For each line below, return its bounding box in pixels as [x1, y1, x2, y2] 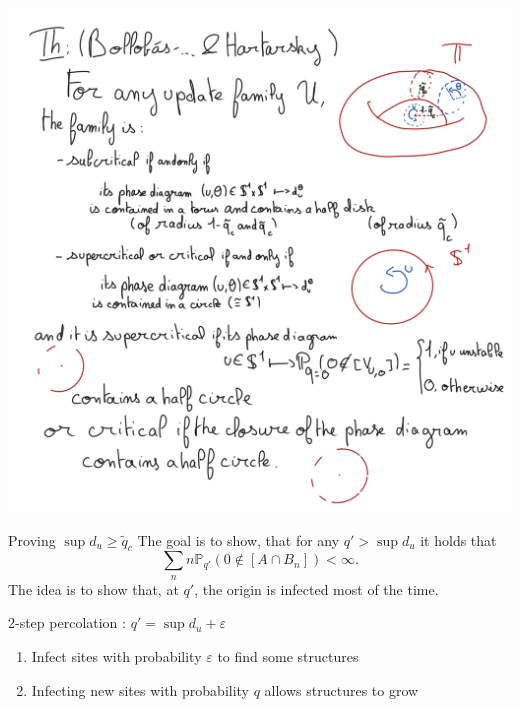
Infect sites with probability [31, 645, 202, 666]
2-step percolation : [8, 612, 126, 633]
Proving [8, 529, 56, 550]
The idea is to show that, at [8, 578, 179, 599]
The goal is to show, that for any [137, 529, 340, 550]
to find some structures [217, 645, 359, 666]
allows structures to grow [264, 679, 419, 700]
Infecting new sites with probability [31, 679, 250, 700]
